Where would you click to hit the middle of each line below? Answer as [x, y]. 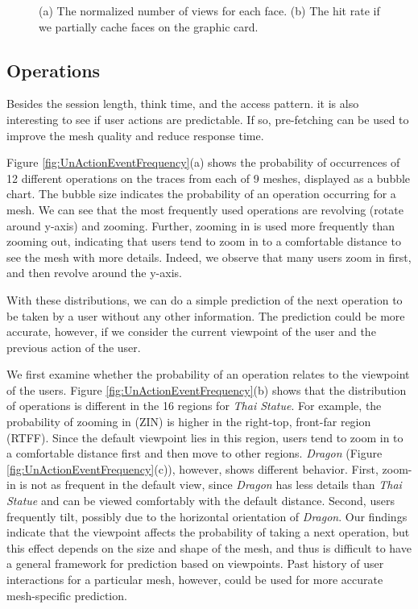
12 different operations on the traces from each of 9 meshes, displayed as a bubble [209, 178]
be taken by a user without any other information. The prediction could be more [206, 315]
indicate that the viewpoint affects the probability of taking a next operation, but [208, 532]
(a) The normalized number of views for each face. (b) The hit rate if [209, 10]
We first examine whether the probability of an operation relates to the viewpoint [208, 374]
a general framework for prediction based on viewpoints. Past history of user [195, 563]
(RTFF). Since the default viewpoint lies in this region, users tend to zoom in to [205, 437]
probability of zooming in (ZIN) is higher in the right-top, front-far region [189, 422]
